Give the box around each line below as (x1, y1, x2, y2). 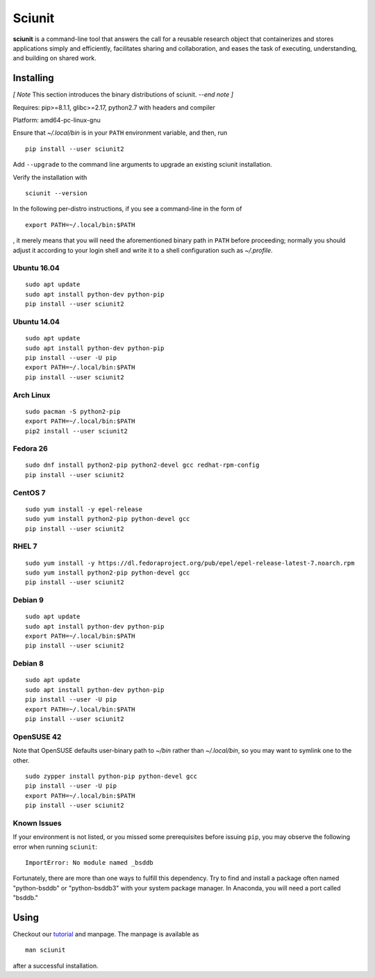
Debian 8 (12, 658, 44, 668)
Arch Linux (12, 390, 51, 399)
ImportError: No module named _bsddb (25, 859, 154, 866)
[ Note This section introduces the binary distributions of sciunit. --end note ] (12, 90, 234, 99)
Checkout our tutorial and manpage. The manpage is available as (12, 930, 199, 938)
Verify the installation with (12, 173, 87, 181)
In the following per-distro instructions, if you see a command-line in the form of (12, 205, 242, 213)
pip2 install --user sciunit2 (25, 427, 128, 435)
